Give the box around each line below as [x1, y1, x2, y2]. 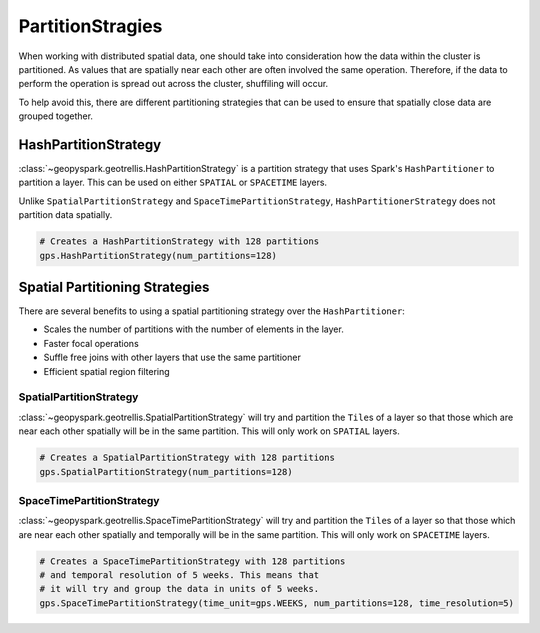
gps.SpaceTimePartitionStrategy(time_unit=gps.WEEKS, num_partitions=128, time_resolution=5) [39, 597, 515, 609]
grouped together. [18, 110, 94, 122]
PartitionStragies [18, 15, 163, 37]
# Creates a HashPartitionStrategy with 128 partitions [39, 236, 320, 247]
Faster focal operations [43, 337, 139, 349]
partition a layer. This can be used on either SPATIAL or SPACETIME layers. [18, 176, 328, 189]
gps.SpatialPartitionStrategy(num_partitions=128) [39, 466, 294, 477]
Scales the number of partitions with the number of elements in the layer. [43, 323, 344, 335]
